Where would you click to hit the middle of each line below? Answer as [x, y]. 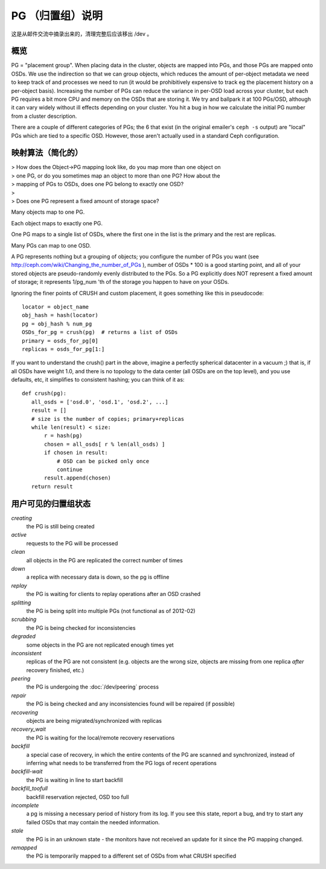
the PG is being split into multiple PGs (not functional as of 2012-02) [111, 611]
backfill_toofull [30, 789]
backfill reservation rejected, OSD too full [78, 797]
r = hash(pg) [63, 436]
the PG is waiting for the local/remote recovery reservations [101, 737]
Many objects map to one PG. [48, 212]
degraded [24, 637]
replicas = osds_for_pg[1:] [63, 349]
